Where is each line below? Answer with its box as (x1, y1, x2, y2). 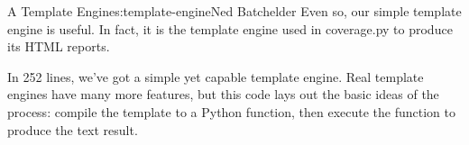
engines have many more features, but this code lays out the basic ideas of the (7, 85, 439, 104)
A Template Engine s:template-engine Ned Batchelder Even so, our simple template (7, 2, 462, 20)
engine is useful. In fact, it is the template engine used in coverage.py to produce (7, 19, 453, 38)
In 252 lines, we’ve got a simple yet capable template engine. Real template (7, 67, 424, 86)
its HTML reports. (7, 37, 110, 56)
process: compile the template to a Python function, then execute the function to (7, 102, 455, 121)
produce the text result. (7, 120, 138, 139)
